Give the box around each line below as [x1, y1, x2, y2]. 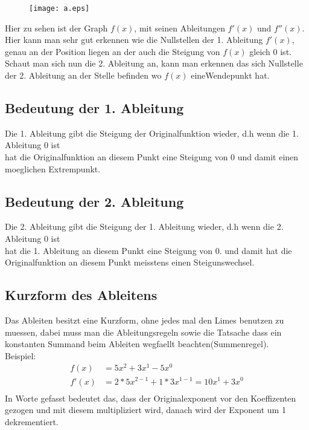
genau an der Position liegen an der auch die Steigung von [5, 45, 220, 57]
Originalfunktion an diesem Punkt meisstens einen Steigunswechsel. [5, 256, 255, 269]
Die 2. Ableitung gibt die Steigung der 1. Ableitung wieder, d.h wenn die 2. [5, 220, 284, 233]
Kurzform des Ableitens [5, 285, 158, 304]
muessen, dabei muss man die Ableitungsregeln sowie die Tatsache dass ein [5, 325, 282, 338]
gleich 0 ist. [249, 45, 291, 57]
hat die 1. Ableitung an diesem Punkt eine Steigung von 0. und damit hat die [5, 244, 292, 256]
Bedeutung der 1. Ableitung [5, 99, 184, 117]
